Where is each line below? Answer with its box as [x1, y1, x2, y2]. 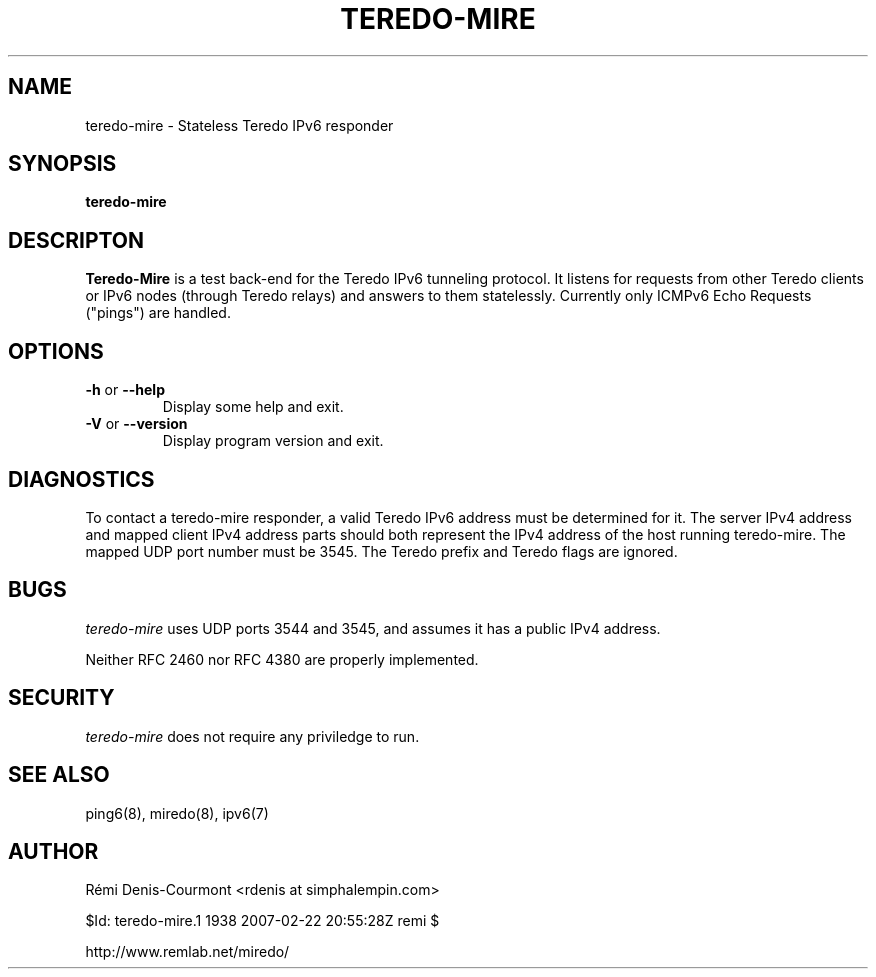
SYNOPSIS [8, 151, 117, 177]
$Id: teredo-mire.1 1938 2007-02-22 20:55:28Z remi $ [85, 912, 440, 930]
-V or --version [85, 415, 188, 433]
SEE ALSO [8, 762, 110, 788]
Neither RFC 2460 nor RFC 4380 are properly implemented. [85, 650, 479, 668]
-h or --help [85, 381, 165, 399]
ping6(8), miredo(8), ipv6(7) [85, 804, 269, 822]
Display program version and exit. [162, 432, 384, 450]
